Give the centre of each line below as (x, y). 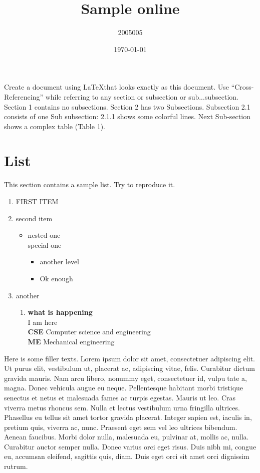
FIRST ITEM (37, 201)
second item (34, 218)
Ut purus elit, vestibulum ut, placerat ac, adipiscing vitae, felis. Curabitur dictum (130, 368)
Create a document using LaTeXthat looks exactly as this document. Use (116, 87)
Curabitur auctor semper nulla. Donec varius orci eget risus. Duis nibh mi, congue (130, 446)
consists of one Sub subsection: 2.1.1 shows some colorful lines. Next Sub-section (127, 116)
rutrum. (16, 466)
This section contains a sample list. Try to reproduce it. (90, 184)
